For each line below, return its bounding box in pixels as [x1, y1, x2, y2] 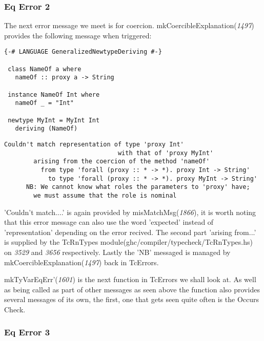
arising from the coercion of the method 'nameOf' [33, 158, 210, 165]
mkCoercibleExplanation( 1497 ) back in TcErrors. [4, 257, 159, 267]
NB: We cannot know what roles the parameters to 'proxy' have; [26, 183, 250, 191]
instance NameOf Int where [8, 91, 100, 98]
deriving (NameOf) [15, 125, 78, 133]
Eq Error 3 [4, 326, 50, 338]
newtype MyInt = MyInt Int [8, 116, 100, 124]
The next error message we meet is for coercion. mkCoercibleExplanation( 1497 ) [4, 20, 254, 31]
